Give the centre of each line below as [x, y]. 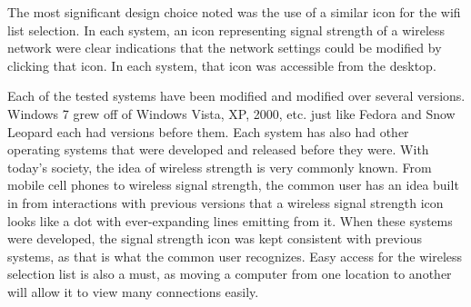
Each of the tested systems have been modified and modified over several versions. [236, 96]
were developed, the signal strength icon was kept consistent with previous [215, 238]
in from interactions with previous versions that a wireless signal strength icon [225, 202]
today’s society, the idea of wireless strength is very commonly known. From [220, 167]
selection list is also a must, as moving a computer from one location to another [230, 274]
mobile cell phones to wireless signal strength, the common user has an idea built [233, 185]
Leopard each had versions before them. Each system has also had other [208, 131]
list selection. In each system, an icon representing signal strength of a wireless [226, 30]
